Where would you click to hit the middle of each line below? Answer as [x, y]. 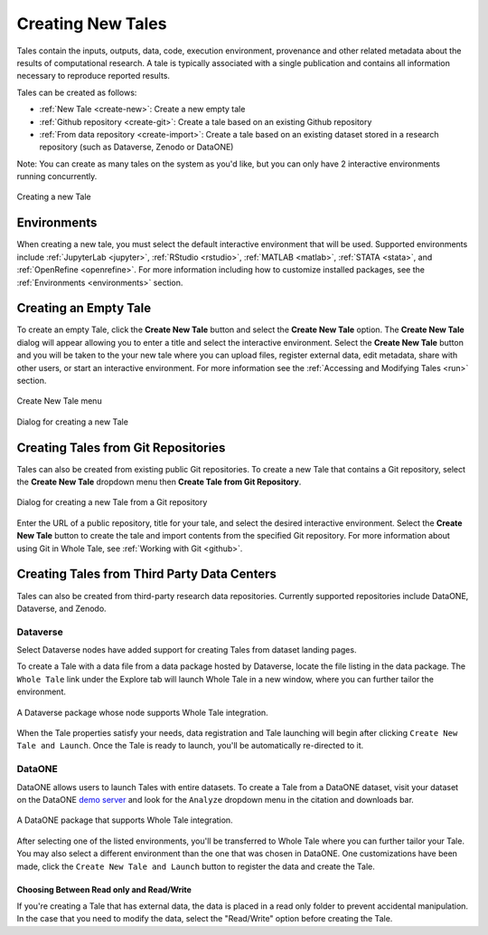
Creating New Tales [92, 24]
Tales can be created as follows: [77, 92]
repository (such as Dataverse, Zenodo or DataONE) [136, 147]
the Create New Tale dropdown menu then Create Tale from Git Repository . [159, 482]
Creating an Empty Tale [84, 308]
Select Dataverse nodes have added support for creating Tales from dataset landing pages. [187, 650]
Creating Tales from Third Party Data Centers [147, 574]
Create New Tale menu [60, 401]
